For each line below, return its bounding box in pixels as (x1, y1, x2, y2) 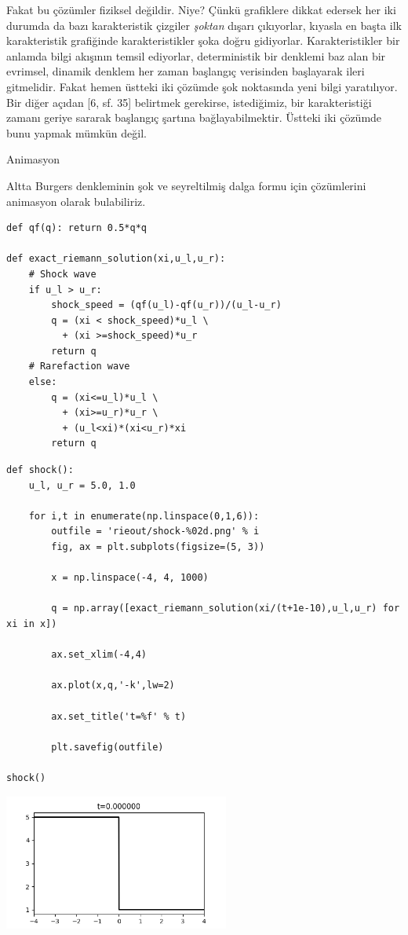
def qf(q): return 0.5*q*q (6, 222, 147, 234)
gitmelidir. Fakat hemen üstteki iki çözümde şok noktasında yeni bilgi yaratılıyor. (6, 78, 398, 94)
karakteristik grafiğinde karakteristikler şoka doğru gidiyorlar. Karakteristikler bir (6, 32, 400, 49)
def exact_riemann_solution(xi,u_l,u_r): (6, 253, 226, 265)
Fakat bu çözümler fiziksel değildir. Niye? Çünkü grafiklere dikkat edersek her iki (6, 2, 396, 17)
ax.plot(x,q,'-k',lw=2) (51, 680, 175, 691)
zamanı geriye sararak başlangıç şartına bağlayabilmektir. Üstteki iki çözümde (6, 109, 382, 126)
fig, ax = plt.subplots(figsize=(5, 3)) (51, 541, 265, 552)
